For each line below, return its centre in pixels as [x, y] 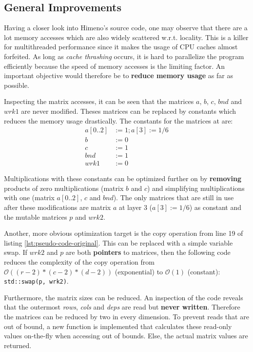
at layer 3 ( [136, 207]
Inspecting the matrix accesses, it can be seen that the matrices [99, 101]
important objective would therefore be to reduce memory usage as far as [118, 75]
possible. [17, 85]
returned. [18, 345]
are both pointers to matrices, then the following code [148, 252]
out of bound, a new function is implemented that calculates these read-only [118, 326]
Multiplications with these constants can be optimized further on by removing [123, 178]
